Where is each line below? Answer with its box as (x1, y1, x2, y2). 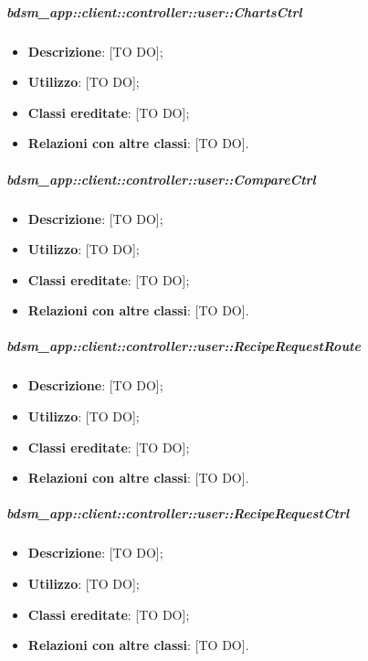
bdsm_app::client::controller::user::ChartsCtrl (6, 2, 302, 21)
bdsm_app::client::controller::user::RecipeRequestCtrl (6, 504, 350, 523)
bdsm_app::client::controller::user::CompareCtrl (6, 169, 316, 188)
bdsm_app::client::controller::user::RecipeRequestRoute (6, 336, 361, 356)
